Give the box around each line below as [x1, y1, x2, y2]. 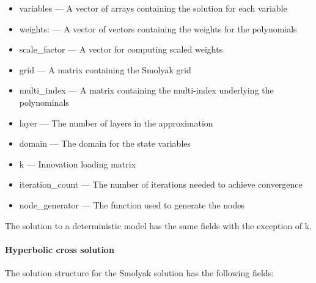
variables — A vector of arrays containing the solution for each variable [19, 2, 287, 14]
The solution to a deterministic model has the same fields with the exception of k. [5, 219, 312, 232]
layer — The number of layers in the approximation [19, 116, 213, 129]
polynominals [19, 95, 69, 108]
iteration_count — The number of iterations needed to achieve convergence [19, 178, 303, 191]
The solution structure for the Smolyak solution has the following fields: [5, 266, 274, 279]
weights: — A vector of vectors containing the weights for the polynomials [19, 22, 297, 35]
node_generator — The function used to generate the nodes [19, 198, 244, 211]
